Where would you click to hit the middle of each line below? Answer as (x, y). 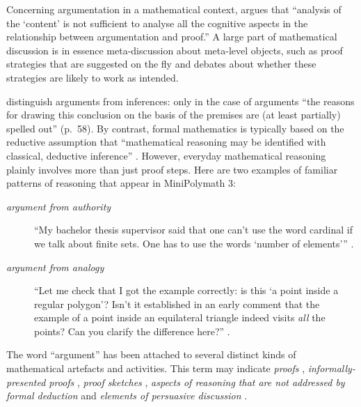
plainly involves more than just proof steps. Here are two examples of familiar (172, 169)
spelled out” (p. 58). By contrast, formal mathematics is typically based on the (175, 128)
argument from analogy (55, 267)
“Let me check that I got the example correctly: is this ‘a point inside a (186, 290)
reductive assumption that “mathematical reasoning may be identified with (166, 142)
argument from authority (59, 206)
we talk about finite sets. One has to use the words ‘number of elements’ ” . (194, 243)
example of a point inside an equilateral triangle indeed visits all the (180, 317)
